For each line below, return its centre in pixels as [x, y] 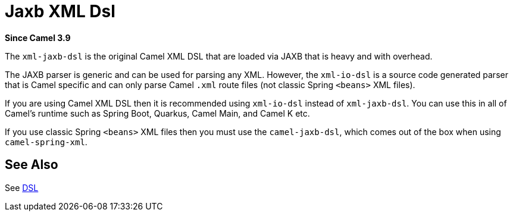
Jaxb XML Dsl [60, 11]
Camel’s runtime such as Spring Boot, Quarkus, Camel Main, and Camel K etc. [157, 113]
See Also [32, 165]
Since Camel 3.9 [38, 37]
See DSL [22, 187]
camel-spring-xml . [46, 142]
